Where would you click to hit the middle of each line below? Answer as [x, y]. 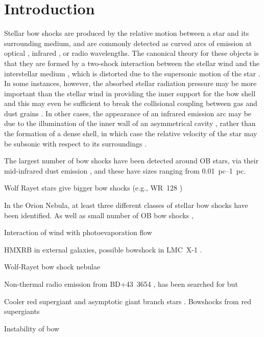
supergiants [22, 311]
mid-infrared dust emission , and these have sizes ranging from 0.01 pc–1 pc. [125, 170]
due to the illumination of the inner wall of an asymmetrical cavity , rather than [130, 123]
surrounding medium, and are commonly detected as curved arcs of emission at [128, 43]
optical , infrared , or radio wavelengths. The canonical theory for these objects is [131, 53]
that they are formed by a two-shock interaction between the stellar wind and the [132, 63]
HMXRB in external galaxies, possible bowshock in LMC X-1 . [103, 249]
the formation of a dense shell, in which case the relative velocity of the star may [131, 133]
